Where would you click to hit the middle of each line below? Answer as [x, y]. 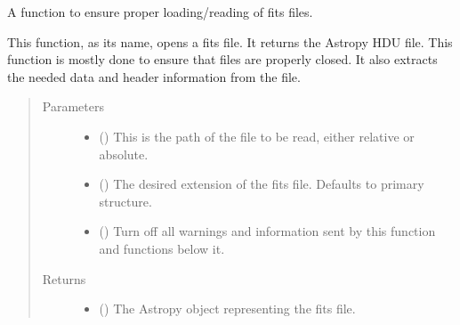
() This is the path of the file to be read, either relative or [257, 136]
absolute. [124, 154]
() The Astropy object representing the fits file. [227, 309]
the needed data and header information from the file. [154, 76]
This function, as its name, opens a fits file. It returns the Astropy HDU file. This [230, 41]
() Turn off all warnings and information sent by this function [267, 231]
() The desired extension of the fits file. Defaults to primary [262, 184]
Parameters [73, 106]
